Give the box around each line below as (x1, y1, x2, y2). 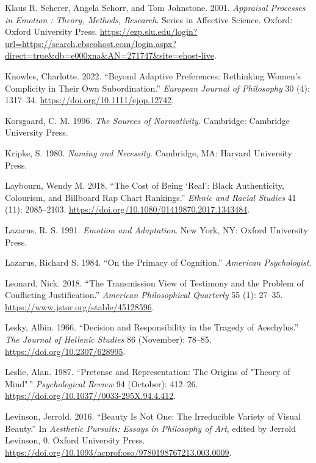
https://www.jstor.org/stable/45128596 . (5, 300, 154, 313)
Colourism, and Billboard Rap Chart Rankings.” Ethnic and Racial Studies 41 (5, 191, 296, 203)
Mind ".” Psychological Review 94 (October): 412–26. (5, 377, 198, 390)
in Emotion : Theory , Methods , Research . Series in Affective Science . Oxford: (5, 13, 293, 26)
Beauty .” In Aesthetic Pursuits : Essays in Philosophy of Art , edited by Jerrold (5, 421, 296, 434)
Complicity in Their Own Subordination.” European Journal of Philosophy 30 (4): (5, 81, 310, 94)
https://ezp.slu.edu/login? (99, 25, 198, 38)
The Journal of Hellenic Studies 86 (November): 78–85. (5, 333, 212, 346)
